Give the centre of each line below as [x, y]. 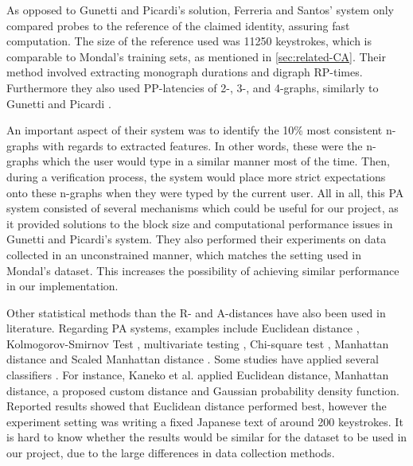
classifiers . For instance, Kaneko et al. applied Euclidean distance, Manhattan [198, 375]
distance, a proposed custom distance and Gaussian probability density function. [203, 390]
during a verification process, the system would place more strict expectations [196, 176]
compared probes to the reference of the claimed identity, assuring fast [178, 25]
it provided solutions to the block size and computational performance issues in [200, 223]
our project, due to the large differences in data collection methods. [171, 453]
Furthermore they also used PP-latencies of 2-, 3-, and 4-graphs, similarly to [193, 87]
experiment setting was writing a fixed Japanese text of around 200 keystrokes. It [205, 421]
